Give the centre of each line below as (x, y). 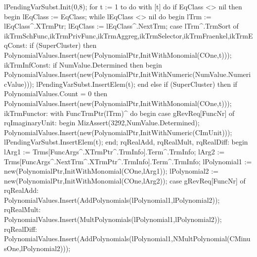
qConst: (16, 45)
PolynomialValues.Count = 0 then (56, 93)
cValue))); (19, 84)
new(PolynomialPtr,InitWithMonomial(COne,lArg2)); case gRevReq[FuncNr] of (125, 180)
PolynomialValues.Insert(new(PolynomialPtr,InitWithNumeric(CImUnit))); (118, 132)
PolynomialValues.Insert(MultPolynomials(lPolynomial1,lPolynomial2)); (113, 219)
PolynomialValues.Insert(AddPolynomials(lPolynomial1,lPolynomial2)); (112, 200)
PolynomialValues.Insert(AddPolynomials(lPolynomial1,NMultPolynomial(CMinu (127, 239)
